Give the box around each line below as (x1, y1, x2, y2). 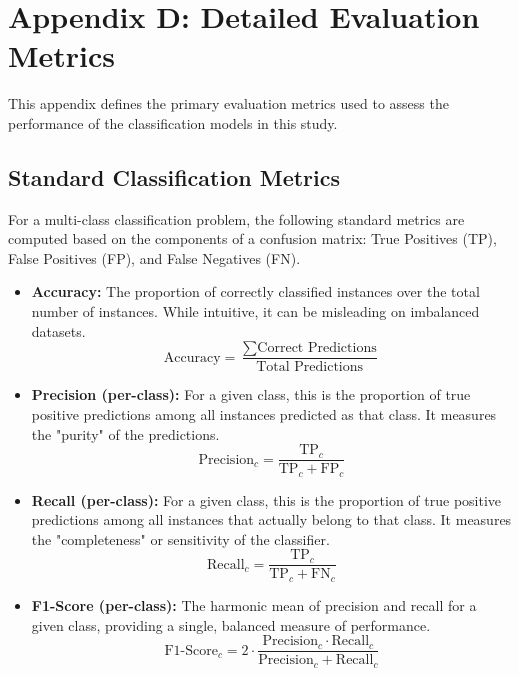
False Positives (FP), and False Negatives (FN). (8, 247, 301, 268)
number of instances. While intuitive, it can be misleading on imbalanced (31, 301, 480, 322)
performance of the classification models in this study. (8, 112, 338, 133)
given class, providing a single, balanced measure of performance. (31, 614, 431, 635)
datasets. (31, 320, 86, 341)
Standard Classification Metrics (8, 161, 341, 192)
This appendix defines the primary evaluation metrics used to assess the (8, 93, 449, 114)
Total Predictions (256, 360, 364, 375)
